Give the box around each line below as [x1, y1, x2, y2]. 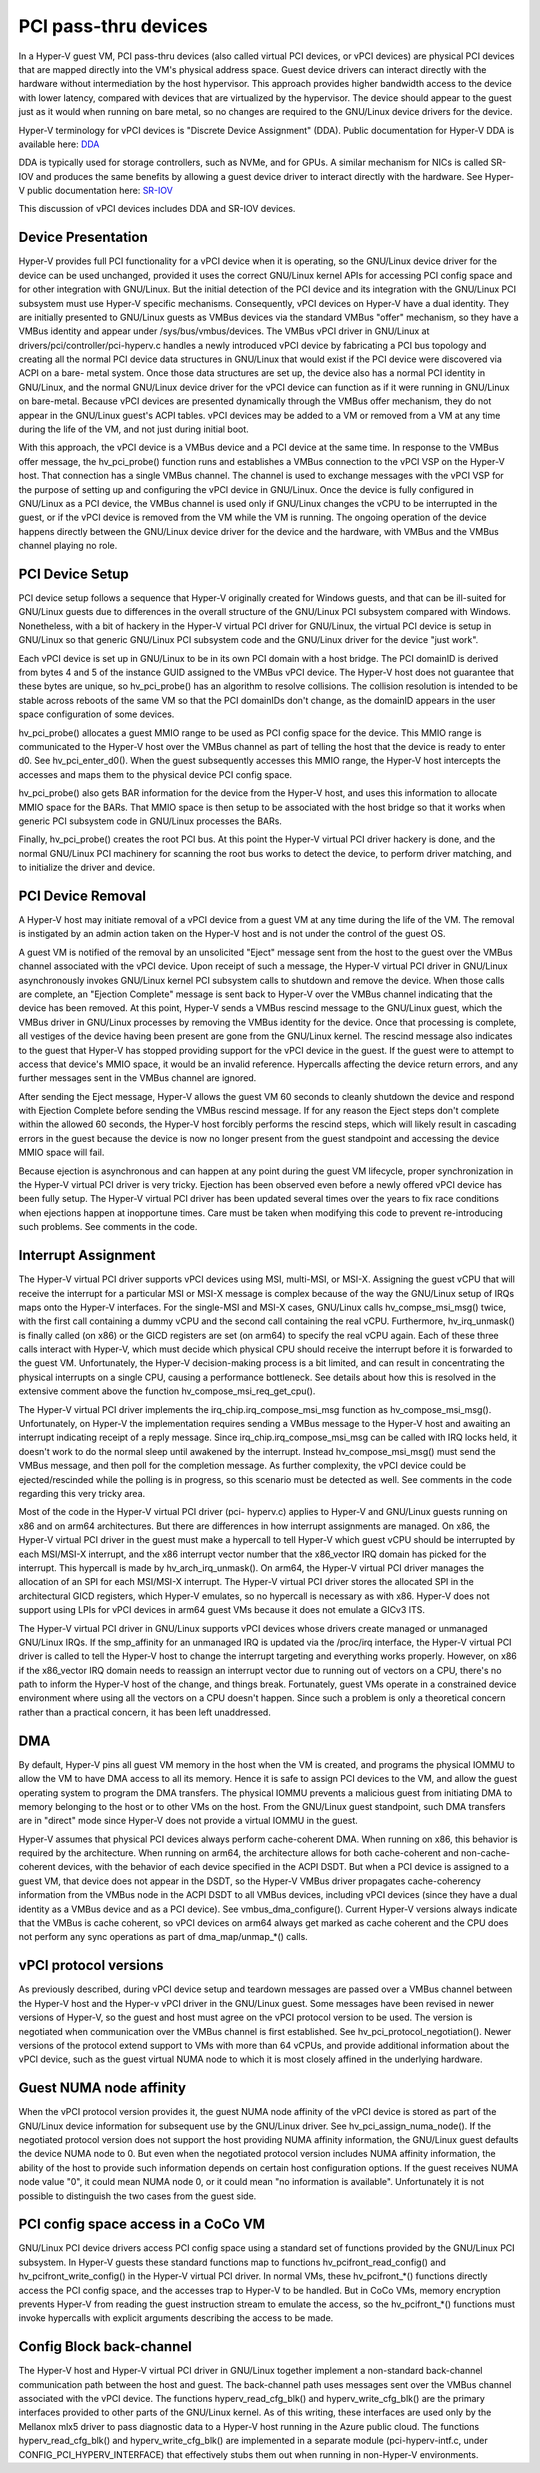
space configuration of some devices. [18, 708, 175, 720]
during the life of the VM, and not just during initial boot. [18, 423, 249, 435]
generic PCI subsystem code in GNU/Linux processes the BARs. [18, 815, 282, 827]
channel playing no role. [18, 540, 118, 552]
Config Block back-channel [18, 2338, 192, 2355]
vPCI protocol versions [18, 1957, 164, 1974]
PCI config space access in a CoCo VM [18, 2216, 265, 2233]
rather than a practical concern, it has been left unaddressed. [18, 1706, 272, 1718]
